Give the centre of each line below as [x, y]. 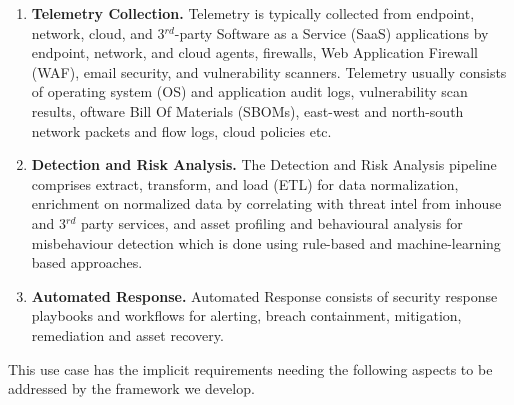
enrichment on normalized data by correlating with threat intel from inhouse [266, 203]
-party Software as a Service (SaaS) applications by [331, 32]
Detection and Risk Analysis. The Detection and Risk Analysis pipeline [264, 164]
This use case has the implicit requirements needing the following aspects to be [250, 368]
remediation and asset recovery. [127, 334]
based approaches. [87, 262]
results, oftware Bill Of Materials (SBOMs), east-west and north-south [247, 110]
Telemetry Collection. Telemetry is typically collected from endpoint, [253, 13]
